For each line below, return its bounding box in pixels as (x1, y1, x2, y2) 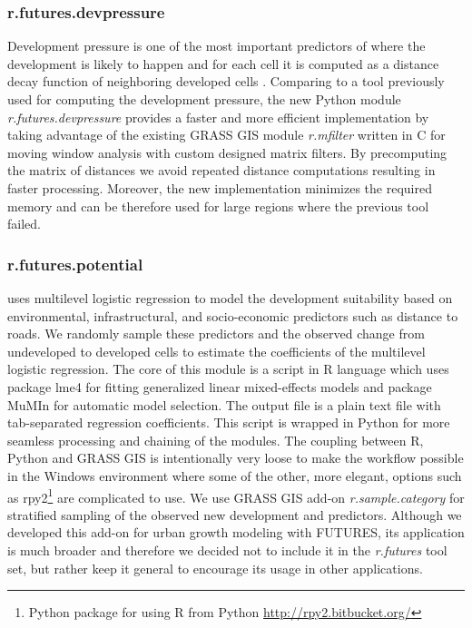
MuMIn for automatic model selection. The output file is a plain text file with (7, 395, 441, 414)
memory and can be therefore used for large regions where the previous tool (7, 196, 429, 215)
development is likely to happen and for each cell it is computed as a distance (7, 54, 439, 73)
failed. (7, 214, 41, 233)
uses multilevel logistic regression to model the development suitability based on (7, 288, 453, 307)
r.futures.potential (7, 252, 143, 275)
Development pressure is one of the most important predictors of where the (7, 36, 426, 55)
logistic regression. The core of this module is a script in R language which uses (7, 359, 449, 378)
